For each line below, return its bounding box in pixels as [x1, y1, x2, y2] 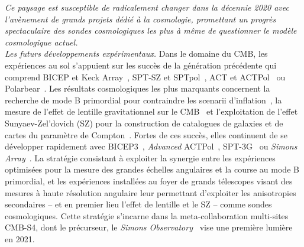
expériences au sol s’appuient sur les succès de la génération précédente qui [5, 58, 277, 71]
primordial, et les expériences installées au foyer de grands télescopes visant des [5, 174, 293, 187]
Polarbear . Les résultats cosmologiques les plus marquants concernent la [5, 82, 270, 95]
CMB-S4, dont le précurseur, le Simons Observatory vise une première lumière [5, 221, 293, 233]
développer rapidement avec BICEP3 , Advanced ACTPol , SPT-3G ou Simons [5, 140, 297, 152]
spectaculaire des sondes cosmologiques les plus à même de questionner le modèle [5, 24, 297, 37]
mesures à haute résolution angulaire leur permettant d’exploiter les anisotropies [5, 186, 296, 199]
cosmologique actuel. [5, 35, 78, 48]
